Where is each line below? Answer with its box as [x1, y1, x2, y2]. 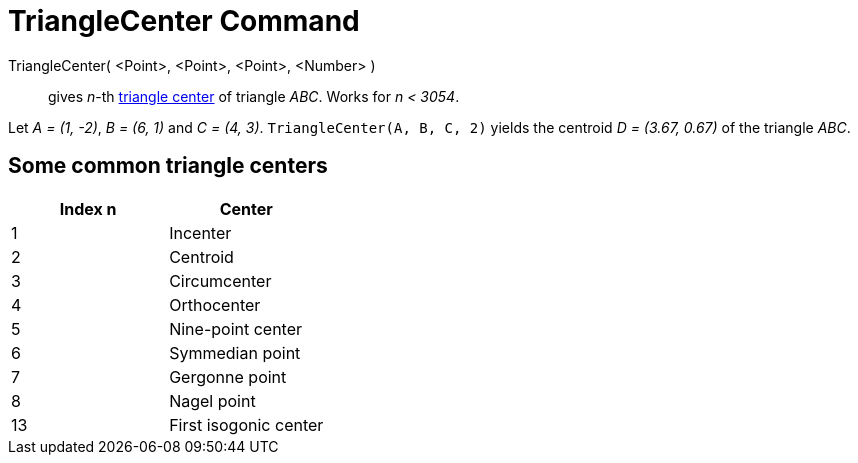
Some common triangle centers [8, 153, 328, 179]
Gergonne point [169, 366, 287, 387]
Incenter [169, 222, 232, 243]
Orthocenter [169, 294, 261, 315]
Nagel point [169, 390, 256, 411]
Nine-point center [169, 318, 303, 339]
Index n [59, 198, 117, 219]
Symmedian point [169, 342, 301, 363]
